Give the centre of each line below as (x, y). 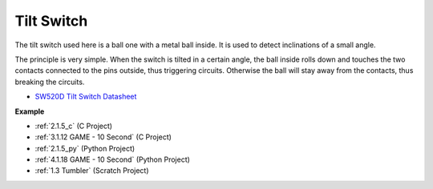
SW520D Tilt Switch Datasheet (86, 97)
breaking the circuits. (50, 82)
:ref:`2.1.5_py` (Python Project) (85, 148)
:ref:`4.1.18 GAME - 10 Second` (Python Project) (112, 159)
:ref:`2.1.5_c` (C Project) (73, 126)
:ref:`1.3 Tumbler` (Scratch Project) (92, 171)
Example (30, 111)
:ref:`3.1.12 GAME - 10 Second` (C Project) (103, 137)
